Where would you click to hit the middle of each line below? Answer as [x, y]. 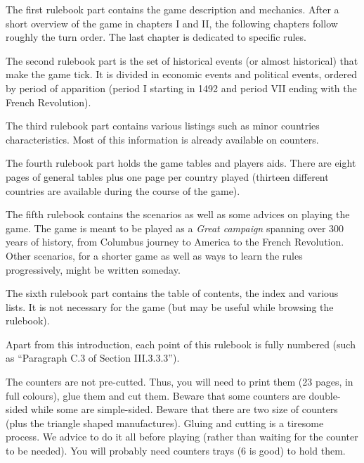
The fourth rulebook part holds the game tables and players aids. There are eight [181, 163]
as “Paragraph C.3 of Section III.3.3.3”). [93, 358]
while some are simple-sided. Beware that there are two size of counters [184, 409]
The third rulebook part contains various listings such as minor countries [163, 126]
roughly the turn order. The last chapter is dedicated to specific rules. [156, 37]
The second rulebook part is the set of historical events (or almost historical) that [182, 60]
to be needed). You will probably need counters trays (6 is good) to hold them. [176, 451]
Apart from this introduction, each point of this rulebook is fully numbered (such [181, 344]
